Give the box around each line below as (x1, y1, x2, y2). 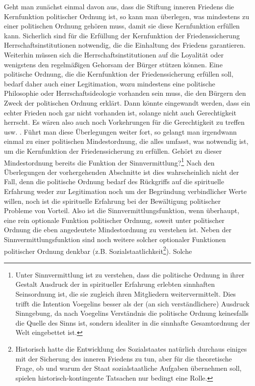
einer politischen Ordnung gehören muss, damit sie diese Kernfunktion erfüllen (4, 21, 240, 31)
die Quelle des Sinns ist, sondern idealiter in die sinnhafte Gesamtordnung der (15, 317, 250, 328)
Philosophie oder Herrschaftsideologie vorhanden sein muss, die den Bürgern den (4, 88, 246, 98)
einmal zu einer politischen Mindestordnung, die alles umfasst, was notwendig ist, (4, 136, 249, 146)
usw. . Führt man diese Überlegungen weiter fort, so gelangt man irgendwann (4, 126, 237, 137)
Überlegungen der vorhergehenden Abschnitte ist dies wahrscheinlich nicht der (4, 166, 239, 177)
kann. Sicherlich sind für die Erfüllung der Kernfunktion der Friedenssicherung (4, 30, 240, 40)
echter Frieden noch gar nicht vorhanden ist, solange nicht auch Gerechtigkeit (4, 107, 236, 117)
